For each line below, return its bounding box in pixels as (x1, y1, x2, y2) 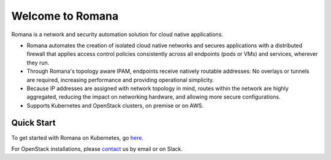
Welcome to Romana (11, 9, 119, 23)
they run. (26, 59, 50, 66)
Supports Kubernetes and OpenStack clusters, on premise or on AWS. (26, 102, 204, 109)
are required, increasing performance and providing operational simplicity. (26, 76, 215, 83)
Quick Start (11, 118, 56, 128)
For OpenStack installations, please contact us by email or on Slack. (11, 145, 183, 153)
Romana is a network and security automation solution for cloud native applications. (11, 31, 224, 38)
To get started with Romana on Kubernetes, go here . (11, 134, 144, 141)
